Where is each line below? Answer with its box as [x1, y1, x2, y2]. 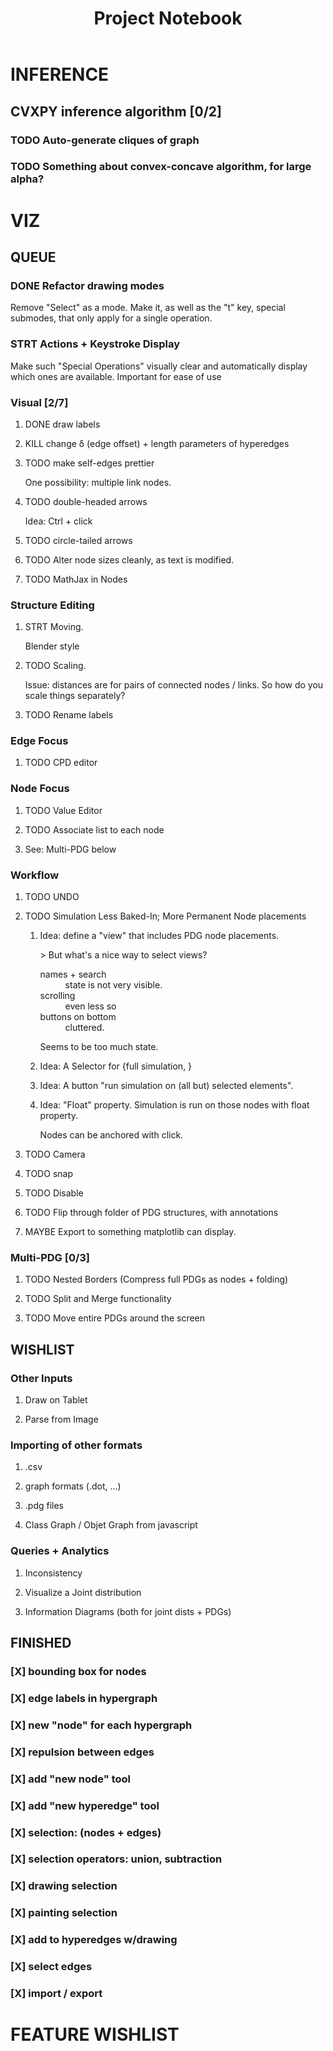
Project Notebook [93, 7, 243, 30]
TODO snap [24, 1168, 73, 1180]
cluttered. [64, 1022, 105, 1034]
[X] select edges [10, 1960, 93, 1974]
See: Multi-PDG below [24, 843, 117, 855]
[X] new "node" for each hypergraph [10, 1718, 193, 1732]
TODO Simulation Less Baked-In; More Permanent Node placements [24, 910, 307, 922]
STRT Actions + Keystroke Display [10, 337, 180, 351]
